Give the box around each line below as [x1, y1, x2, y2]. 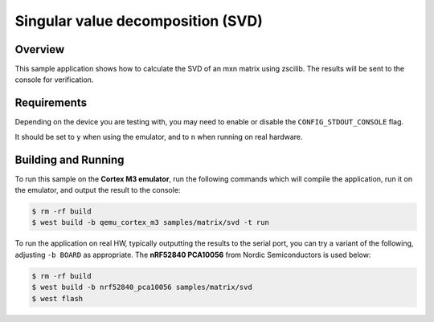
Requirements [14, 96, 88, 110]
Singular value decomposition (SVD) [14, 12, 263, 30]
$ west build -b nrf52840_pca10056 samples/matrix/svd [31, 283, 252, 292]
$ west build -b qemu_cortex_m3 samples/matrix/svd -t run [31, 218, 269, 227]
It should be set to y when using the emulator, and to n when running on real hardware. [14, 132, 303, 141]
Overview [14, 43, 65, 56]
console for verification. [14, 75, 94, 84]
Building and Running [14, 153, 125, 166]
